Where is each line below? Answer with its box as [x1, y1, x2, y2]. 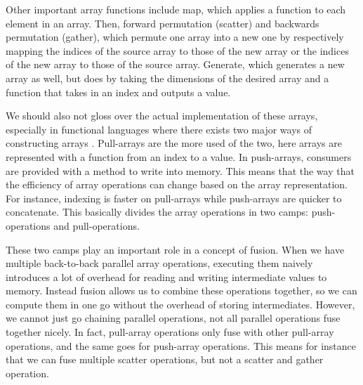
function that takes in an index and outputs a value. [6, 84, 231, 99]
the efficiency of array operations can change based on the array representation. [6, 177, 348, 192]
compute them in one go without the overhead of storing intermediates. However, [6, 296, 355, 311]
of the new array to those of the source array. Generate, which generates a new [6, 57, 345, 72]
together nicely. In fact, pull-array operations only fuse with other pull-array [6, 325, 334, 339]
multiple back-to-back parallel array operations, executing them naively [6, 256, 313, 270]
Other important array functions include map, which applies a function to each [6, 2, 346, 16]
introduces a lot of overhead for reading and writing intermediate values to [6, 269, 327, 284]
